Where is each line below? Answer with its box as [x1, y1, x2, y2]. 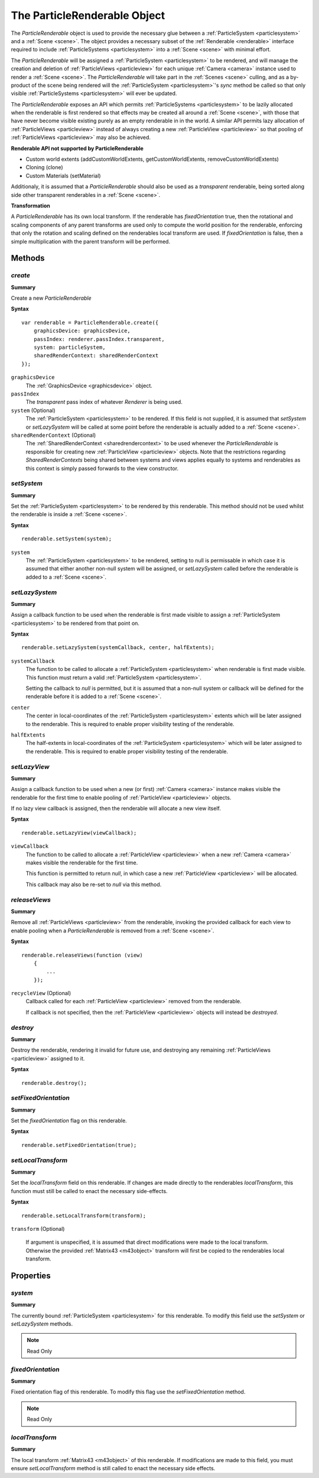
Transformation [11, 202, 50, 209]
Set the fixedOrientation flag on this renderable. [11, 1117, 127, 1124]
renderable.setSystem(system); [21, 536, 112, 542]
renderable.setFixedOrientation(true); [21, 1142, 137, 1148]
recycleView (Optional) [11, 990, 71, 997]
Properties [11, 1270, 51, 1281]
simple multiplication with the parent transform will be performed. [11, 238, 171, 245]
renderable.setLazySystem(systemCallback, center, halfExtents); [21, 644, 215, 651]
